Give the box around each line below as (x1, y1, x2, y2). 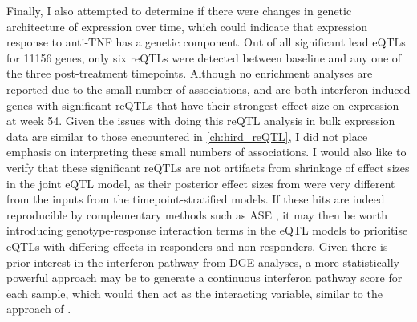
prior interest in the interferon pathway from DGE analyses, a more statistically (6, 253, 400, 270)
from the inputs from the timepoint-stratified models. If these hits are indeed (6, 191, 385, 207)
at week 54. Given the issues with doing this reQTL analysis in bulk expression (6, 112, 395, 129)
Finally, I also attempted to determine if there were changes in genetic (6, 2, 352, 18)
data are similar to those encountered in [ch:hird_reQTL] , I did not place (6, 127, 368, 144)
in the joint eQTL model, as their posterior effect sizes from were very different (6, 175, 395, 191)
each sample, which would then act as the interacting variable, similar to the (6, 284, 383, 301)
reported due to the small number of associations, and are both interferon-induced (6, 80, 411, 97)
